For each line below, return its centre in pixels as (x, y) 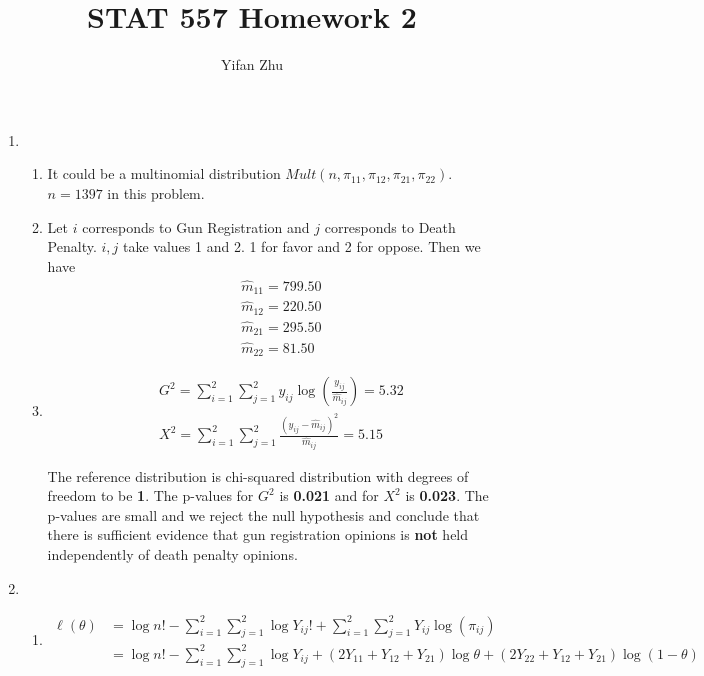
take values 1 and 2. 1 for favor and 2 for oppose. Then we (301, 246)
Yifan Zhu (252, 64)
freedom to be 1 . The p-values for (150, 495)
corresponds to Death (390, 226)
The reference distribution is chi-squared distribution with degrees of (258, 475)
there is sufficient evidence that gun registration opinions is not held (258, 534)
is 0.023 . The (447, 495)
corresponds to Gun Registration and (196, 226)
